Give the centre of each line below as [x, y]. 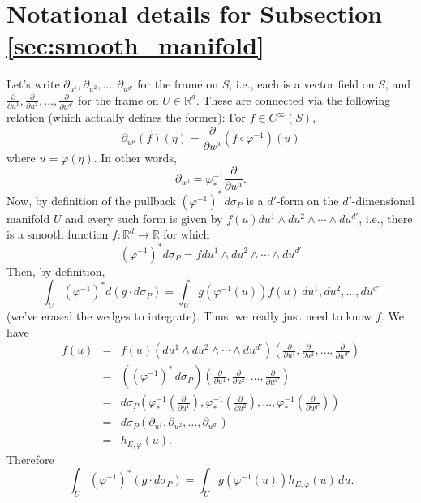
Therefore [30, 459]
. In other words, [135, 157]
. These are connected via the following [293, 99]
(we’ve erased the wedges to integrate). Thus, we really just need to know [189, 315]
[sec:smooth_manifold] [135, 45]
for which [187, 234]
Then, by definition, [56, 271]
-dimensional [383, 200]
